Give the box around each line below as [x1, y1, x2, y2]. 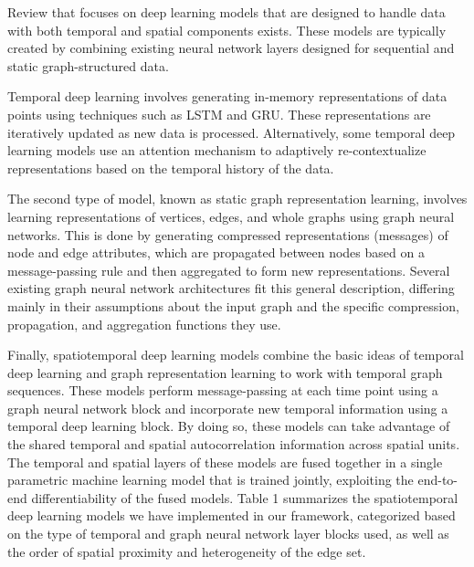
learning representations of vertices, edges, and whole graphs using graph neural [7, 206, 455, 226]
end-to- [417, 470, 458, 489]
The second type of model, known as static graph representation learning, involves [7, 189, 468, 208]
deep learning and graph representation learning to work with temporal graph [7, 362, 443, 382]
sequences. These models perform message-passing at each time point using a [7, 381, 438, 400]
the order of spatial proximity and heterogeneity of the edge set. [7, 541, 366, 561]
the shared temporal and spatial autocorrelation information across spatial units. [7, 435, 460, 454]
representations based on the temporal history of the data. [7, 158, 334, 177]
